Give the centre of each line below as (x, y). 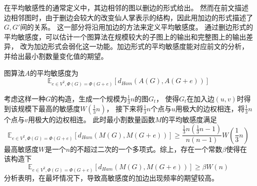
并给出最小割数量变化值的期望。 (56, 56)
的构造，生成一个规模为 (89, 98)
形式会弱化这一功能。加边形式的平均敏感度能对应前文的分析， (148, 46)
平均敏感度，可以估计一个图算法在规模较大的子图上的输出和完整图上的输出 (125, 36)
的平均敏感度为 (54, 72)
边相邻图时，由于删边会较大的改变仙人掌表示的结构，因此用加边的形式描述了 (128, 17)
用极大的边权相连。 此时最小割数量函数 (91, 119)
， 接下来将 (125, 108)
